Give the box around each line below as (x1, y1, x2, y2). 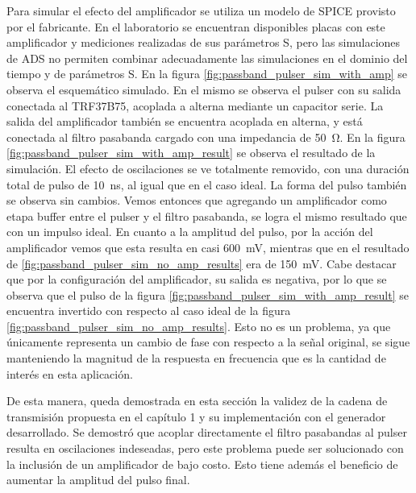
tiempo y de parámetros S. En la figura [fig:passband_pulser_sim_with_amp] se (6, 65, 408, 82)
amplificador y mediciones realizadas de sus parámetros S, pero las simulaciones (6, 34, 401, 51)
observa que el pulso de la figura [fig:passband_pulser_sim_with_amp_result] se (6, 286, 409, 303)
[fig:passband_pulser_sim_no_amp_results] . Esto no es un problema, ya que (6, 317, 391, 334)
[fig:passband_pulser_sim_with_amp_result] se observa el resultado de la (6, 144, 376, 161)
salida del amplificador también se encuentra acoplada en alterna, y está (6, 113, 363, 130)
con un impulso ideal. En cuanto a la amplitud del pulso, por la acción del (6, 223, 373, 240)
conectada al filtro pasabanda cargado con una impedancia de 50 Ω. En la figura (6, 128, 406, 145)
